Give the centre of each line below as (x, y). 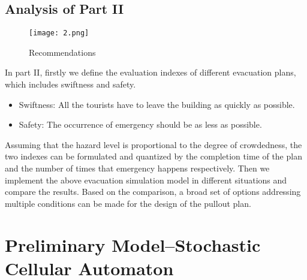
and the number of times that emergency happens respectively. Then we (137, 168)
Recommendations (62, 52)
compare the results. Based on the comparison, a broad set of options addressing (153, 192)
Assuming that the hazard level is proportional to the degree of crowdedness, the (153, 144)
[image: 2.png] (59, 33)
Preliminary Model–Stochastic (133, 244)
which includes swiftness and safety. (70, 84)
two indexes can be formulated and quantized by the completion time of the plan (153, 156)
